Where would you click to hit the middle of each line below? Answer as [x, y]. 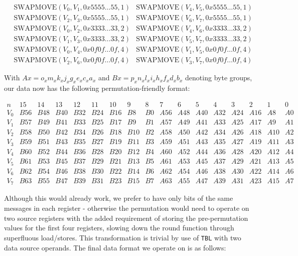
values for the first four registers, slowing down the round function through [119, 228]
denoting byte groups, [219, 78]
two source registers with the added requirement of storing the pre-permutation [126, 218]
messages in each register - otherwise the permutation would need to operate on [127, 208]
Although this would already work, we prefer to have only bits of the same [119, 198]
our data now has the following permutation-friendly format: [97, 88]
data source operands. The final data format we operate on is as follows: [115, 247]
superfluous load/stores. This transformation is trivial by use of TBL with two [123, 237]
